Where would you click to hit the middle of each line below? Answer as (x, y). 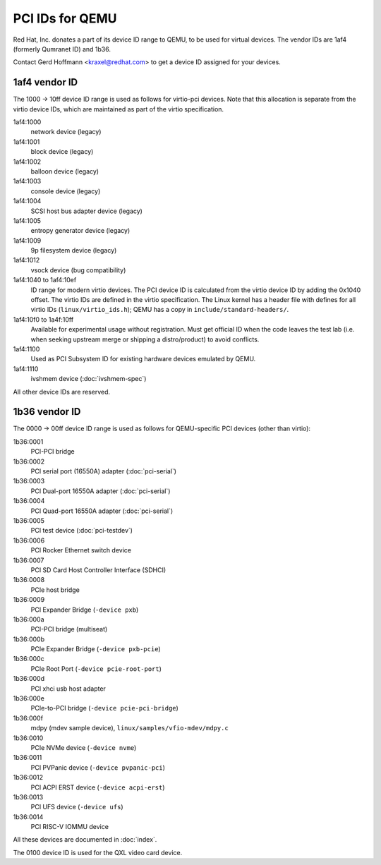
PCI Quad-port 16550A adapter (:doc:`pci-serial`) (102, 511)
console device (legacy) (66, 191)
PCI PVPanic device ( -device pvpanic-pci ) (98, 767)
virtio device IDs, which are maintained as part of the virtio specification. (119, 109)
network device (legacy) (66, 132)
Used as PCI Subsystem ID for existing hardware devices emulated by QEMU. (143, 359)
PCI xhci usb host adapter (68, 689)
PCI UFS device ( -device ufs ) (77, 807)
